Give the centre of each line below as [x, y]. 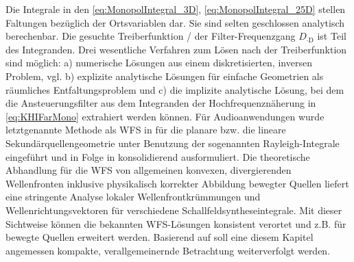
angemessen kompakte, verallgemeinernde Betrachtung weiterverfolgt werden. [168, 250]
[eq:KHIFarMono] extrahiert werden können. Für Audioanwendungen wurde [165, 116]
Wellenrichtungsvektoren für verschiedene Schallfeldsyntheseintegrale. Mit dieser [174, 210]
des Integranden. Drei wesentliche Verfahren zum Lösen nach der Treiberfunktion [176, 49]
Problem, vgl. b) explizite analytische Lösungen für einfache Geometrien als [165, 76]
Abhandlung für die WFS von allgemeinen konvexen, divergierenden [149, 170]
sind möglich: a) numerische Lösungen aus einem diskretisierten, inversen [159, 63]
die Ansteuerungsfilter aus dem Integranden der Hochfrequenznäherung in [161, 103]
